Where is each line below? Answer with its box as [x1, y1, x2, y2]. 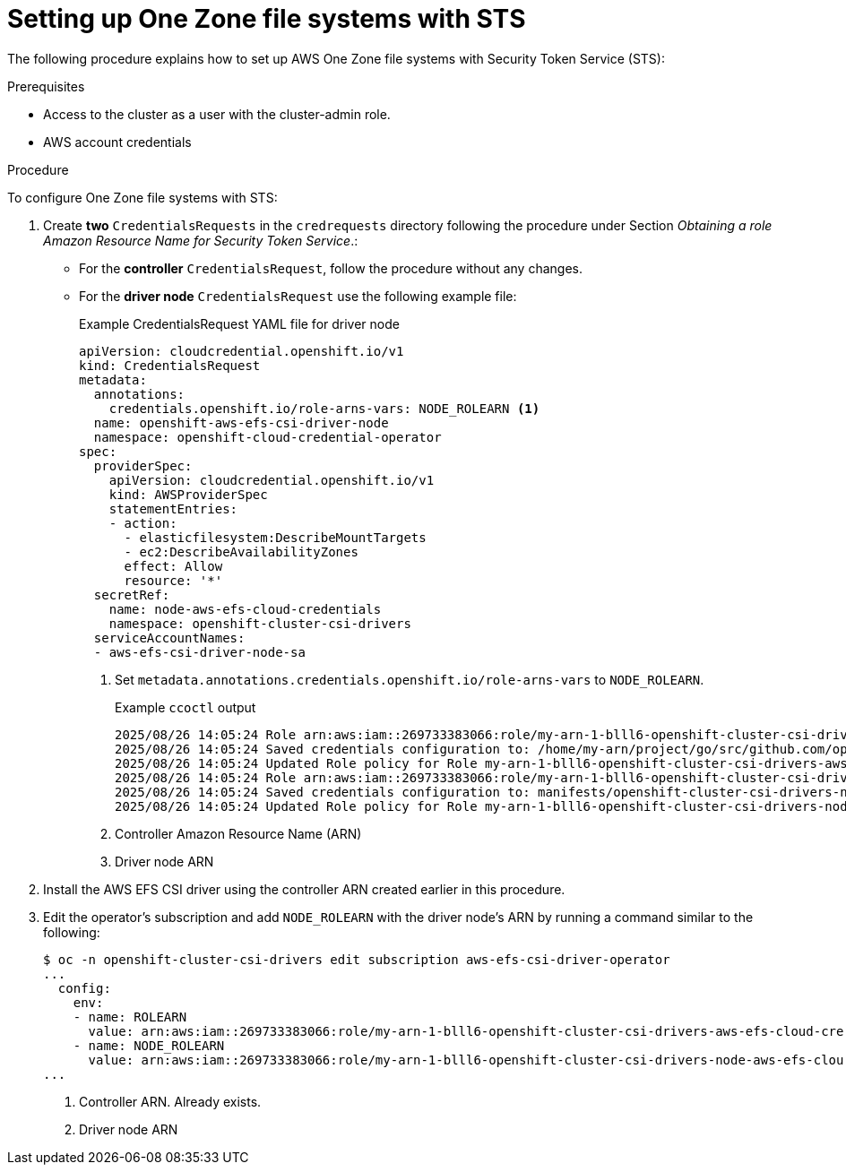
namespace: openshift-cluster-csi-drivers [108, 616, 411, 631]
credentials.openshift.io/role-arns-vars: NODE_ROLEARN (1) [108, 401, 540, 416]
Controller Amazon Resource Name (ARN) [115, 825, 362, 841]
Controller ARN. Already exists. [79, 1093, 262, 1109]
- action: [108, 515, 177, 530]
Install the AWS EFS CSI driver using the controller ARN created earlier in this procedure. [43, 881, 565, 897]
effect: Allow [124, 558, 223, 573]
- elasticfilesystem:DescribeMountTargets [124, 530, 427, 545]
